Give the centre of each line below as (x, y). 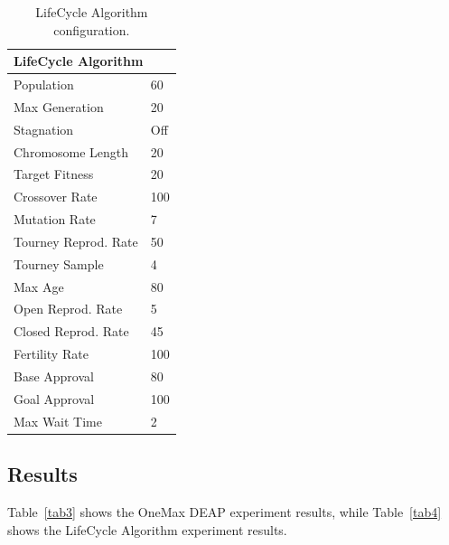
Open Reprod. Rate (68, 309)
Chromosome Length (71, 151)
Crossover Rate (56, 197)
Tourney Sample (59, 263)
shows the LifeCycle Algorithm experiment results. (147, 529)
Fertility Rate (51, 354)
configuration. (92, 29)
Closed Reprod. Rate (71, 331)
